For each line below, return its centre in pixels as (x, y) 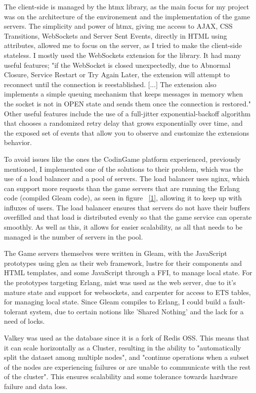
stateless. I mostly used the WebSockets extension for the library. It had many (123, 55)
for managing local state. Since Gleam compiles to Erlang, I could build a (115, 302)
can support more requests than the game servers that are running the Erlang (122, 188)
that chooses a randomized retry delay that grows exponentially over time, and (124, 123)
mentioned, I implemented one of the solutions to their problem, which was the (124, 169)
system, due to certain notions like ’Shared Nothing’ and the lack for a (137, 311)
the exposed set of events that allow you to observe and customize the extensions (127, 132)
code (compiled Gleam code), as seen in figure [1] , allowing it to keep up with (123, 198)
